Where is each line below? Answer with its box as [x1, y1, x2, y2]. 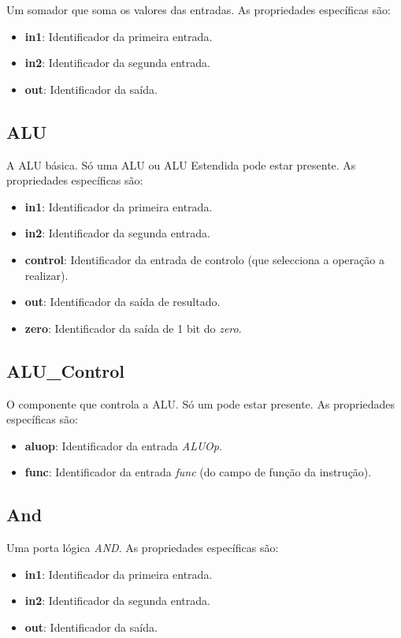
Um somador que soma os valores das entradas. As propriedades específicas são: [6, 2, 391, 17]
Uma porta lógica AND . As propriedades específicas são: [6, 539, 279, 556]
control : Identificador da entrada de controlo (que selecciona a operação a [24, 251, 384, 267]
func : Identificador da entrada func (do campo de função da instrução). [24, 464, 372, 480]
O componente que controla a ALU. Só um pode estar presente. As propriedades [6, 395, 395, 412]
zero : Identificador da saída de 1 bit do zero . [24, 319, 242, 336]
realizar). [24, 267, 69, 283]
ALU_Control [6, 358, 125, 382]
